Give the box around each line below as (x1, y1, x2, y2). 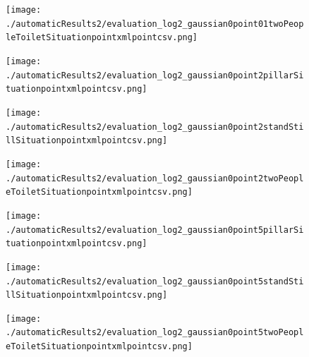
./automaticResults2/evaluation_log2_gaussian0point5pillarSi (6, 224, 304, 235)
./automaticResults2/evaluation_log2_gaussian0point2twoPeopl (6, 173, 304, 183)
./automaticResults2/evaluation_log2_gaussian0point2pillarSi (6, 70, 304, 80)
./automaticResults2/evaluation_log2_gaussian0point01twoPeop (6, 18, 304, 29)
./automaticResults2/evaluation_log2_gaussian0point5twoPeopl (6, 327, 304, 338)
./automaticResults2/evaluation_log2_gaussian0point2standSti (6, 121, 304, 132)
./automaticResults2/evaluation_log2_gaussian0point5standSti (6, 276, 304, 286)
